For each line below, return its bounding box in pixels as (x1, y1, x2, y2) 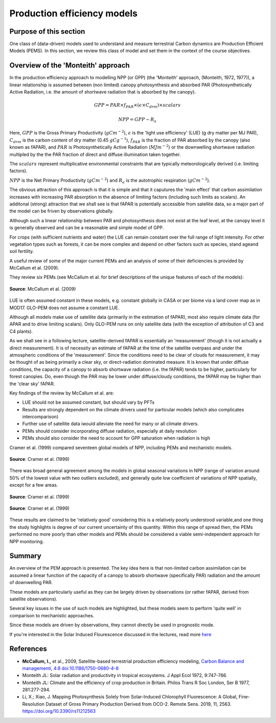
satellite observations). (9, 596, 58, 602)
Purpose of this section (9, 27, 85, 36)
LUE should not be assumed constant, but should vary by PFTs (22, 399, 155, 406)
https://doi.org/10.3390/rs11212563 (22, 708, 96, 714)
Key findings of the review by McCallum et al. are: (9, 390, 114, 396)
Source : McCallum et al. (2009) (9, 286, 76, 292)
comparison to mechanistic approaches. (9, 612, 95, 618)
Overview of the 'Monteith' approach (9, 61, 130, 70)
